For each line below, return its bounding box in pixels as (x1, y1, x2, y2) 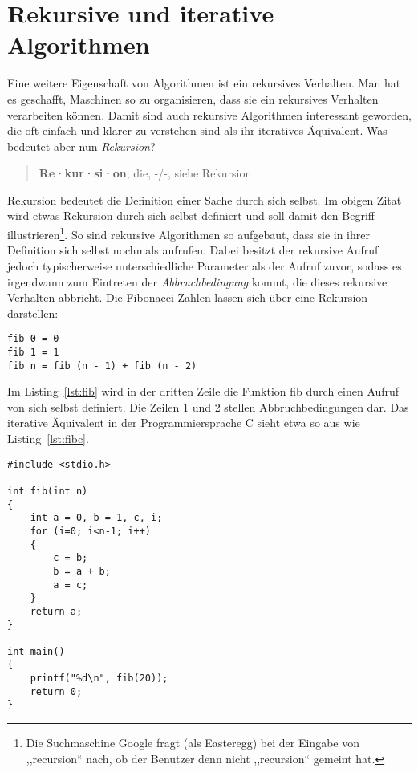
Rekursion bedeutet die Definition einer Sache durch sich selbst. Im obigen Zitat (7, 191, 402, 208)
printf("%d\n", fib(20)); (30, 672, 168, 685)
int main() (7, 645, 65, 657)
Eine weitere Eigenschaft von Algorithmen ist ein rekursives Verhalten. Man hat (7, 75, 401, 91)
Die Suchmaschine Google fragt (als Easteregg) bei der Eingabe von (26, 734, 359, 751)
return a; (30, 605, 83, 617)
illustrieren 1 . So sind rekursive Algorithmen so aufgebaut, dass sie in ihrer (7, 224, 370, 242)
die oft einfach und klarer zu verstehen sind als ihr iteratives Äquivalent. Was (7, 122, 388, 139)
